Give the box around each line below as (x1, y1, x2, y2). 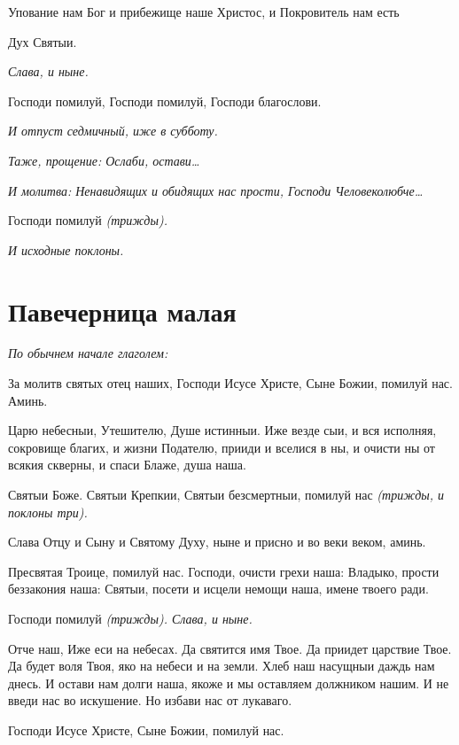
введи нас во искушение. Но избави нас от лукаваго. (8, 691, 292, 710)
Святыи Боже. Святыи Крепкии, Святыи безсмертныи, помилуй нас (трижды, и (8, 485, 445, 504)
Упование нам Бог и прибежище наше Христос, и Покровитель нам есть (8, 3, 400, 20)
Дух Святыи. (8, 32, 77, 50)
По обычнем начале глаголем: (8, 344, 168, 362)
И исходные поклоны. (8, 240, 124, 259)
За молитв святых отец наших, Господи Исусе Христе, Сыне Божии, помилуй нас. (8, 374, 453, 392)
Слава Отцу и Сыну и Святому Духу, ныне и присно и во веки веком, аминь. (8, 532, 426, 551)
